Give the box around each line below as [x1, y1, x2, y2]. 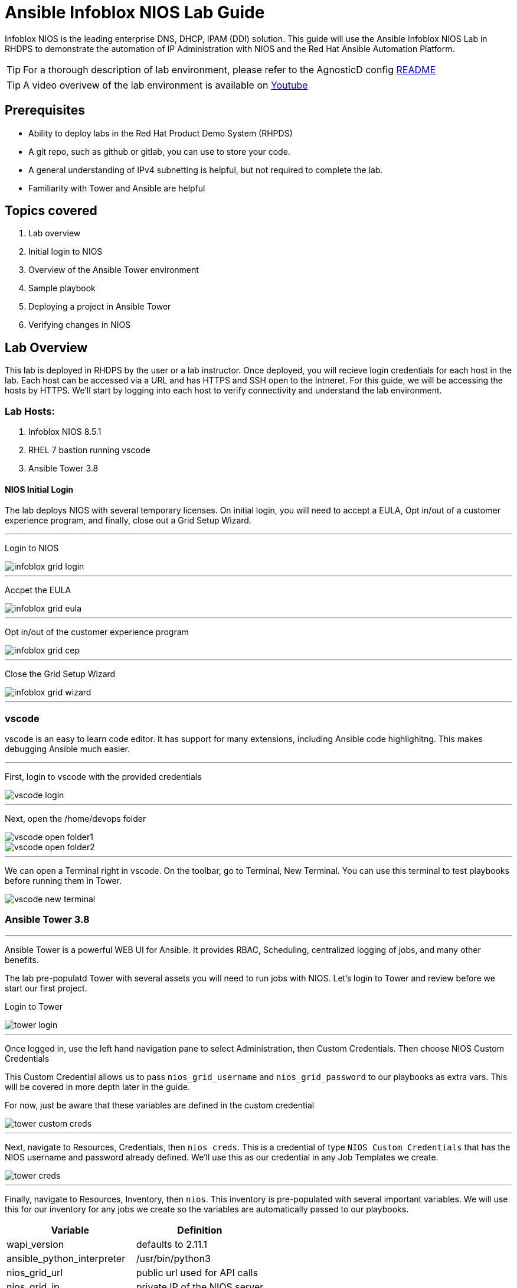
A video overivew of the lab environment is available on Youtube [23, 79, 308, 91]
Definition [177, 1224, 222, 1236]
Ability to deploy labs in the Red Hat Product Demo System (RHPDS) [28, 128, 293, 138]
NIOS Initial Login [5, 484, 74, 495]
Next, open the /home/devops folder [5, 814, 146, 824]
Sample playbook [28, 283, 96, 294]
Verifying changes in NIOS [28, 320, 131, 330]
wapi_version [6, 1238, 64, 1250]
